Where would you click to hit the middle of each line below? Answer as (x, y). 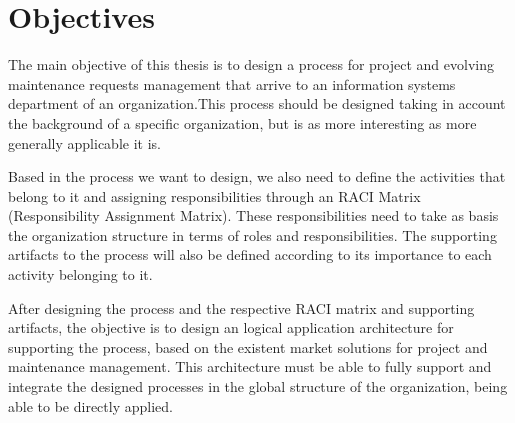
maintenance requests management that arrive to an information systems (232, 83)
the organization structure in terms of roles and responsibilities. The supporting (252, 234)
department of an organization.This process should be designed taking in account (257, 103)
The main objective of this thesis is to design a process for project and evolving (251, 64)
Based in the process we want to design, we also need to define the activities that (257, 176)
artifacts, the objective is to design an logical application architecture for (231, 327)
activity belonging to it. (80, 274)
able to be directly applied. (90, 405)
